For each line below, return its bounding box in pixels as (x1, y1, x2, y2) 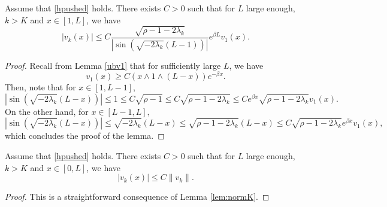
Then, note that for (5, 81, 76, 93)
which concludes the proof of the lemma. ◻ (5, 129, 165, 142)
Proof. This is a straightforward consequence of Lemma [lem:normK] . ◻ (5, 190, 270, 203)
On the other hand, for (5, 105, 89, 117)
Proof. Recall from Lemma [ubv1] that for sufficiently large (5, 59, 221, 71)
